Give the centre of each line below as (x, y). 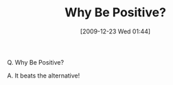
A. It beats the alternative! (44, 75)
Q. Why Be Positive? (35, 62)
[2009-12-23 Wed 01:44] (115, 31)
